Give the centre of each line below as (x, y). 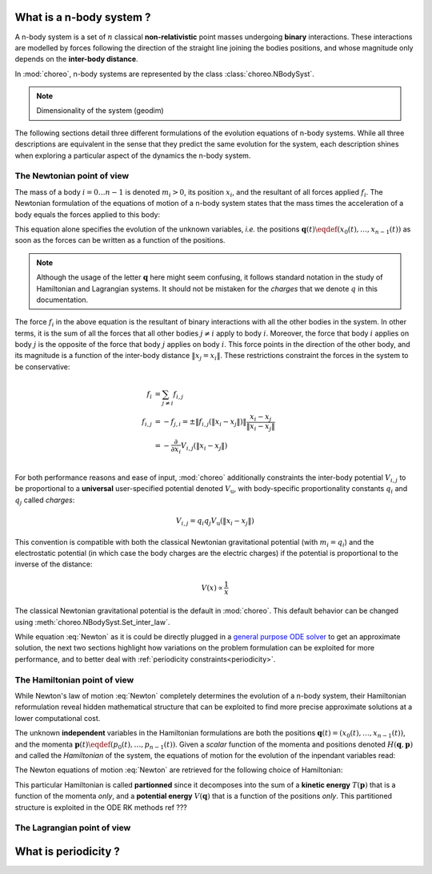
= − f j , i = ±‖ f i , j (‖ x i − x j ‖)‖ (201, 423)
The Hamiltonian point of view (74, 679)
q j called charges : (45, 501)
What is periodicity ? (67, 851)
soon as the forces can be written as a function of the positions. (120, 240)
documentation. (62, 300)
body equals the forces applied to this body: (87, 214)
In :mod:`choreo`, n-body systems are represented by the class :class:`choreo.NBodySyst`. (165, 74)
